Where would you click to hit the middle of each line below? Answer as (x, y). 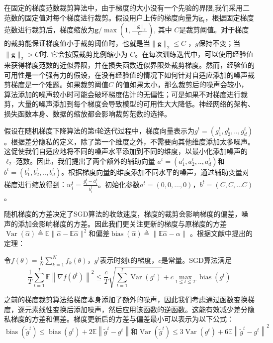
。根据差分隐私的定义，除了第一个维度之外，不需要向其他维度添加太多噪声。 (129, 141)
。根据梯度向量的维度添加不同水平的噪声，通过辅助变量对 (155, 171)
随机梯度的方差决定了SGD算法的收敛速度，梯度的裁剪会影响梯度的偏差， (123, 214)
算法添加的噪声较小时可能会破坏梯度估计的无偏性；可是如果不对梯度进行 (122, 94)
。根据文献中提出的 (222, 233)
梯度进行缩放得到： (35, 184)
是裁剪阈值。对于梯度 (214, 30)
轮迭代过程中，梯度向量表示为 (146, 130)
